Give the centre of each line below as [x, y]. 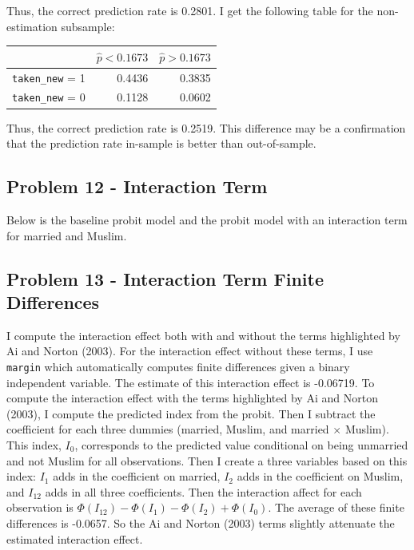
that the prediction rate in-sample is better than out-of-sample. [161, 143]
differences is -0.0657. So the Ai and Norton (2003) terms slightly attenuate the [201, 522]
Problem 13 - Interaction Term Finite [165, 278]
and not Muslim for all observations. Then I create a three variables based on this [207, 460]
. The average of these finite [336, 507]
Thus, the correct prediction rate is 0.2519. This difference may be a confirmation [206, 127]
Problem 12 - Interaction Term [137, 186]
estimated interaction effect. [75, 538]
